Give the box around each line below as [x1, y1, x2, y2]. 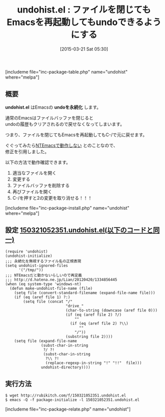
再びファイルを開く [12, 188, 52, 195]
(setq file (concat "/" [23, 299, 72, 304]
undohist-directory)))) [40, 364, 91, 370]
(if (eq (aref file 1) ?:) [14, 294, 70, 300]
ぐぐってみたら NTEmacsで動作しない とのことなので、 [5, 142, 118, 148]
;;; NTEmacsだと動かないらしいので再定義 [5, 273, 82, 278]
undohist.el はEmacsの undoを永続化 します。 [5, 104, 101, 110]
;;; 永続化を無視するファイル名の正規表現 [5, 258, 81, 264]
